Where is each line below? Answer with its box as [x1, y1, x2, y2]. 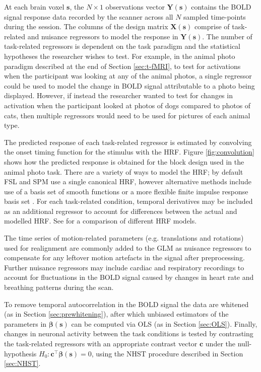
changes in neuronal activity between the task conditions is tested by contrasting [4, 328, 253, 339]
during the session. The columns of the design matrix [4, 21, 168, 32]
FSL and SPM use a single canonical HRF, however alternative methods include [4, 176, 251, 187]
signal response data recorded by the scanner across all [4, 11, 173, 22]
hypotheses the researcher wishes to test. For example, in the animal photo [4, 50, 235, 61]
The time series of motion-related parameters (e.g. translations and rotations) [4, 233, 244, 243]
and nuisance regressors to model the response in [27, 31, 178, 41]
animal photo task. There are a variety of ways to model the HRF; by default [4, 166, 243, 177]
